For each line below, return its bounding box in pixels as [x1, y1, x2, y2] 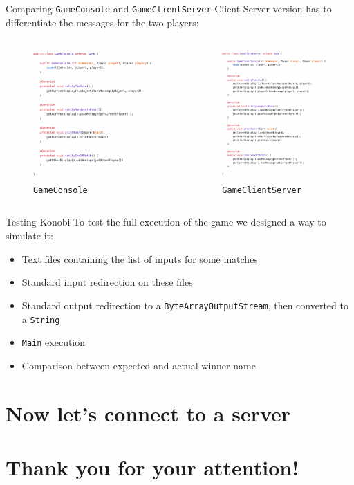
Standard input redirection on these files [21, 275, 193, 289]
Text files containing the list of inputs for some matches [21, 251, 258, 266]
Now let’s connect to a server [6, 399, 291, 427]
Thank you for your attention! [6, 452, 299, 481]
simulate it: [6, 228, 53, 243]
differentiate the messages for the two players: [6, 15, 199, 29]
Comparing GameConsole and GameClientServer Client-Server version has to [6, 1, 332, 15]
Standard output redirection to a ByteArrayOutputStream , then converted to [21, 298, 348, 312]
